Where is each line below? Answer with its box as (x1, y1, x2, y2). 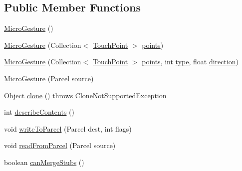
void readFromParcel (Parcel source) (4, 140, 116, 151)
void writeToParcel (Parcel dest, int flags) (4, 123, 132, 134)
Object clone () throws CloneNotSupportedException (4, 90, 167, 100)
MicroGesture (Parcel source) (4, 73, 94, 83)
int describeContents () (4, 107, 74, 117)
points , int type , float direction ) (142, 56, 239, 67)
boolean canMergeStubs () (4, 157, 84, 167)
